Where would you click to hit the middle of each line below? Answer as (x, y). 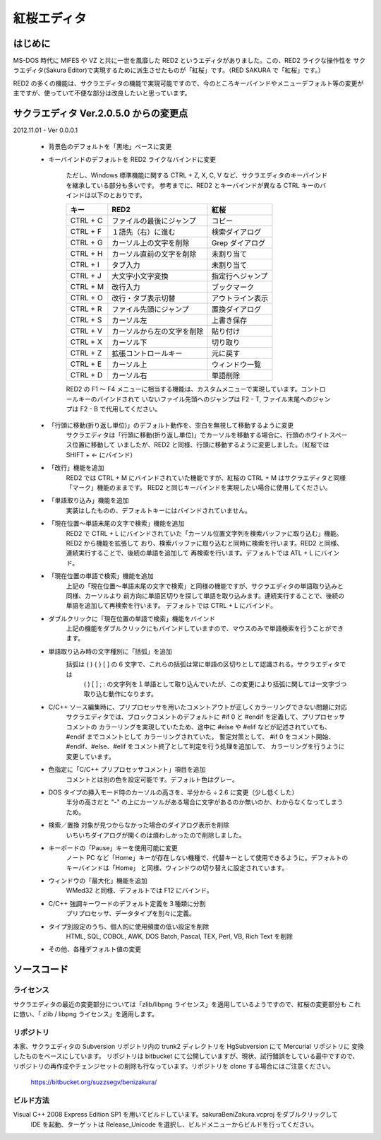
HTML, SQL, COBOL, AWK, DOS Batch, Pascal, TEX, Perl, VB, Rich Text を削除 (179, 936)
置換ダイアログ (237, 310)
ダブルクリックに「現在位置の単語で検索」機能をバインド (132, 618)
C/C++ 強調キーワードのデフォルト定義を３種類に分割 (127, 903)
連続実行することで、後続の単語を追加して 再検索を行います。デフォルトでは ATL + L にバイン (203, 553)
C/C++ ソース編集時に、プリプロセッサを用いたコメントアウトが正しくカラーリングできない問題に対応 (198, 707)
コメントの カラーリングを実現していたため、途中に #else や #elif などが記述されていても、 (199, 727)
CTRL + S (86, 320)
